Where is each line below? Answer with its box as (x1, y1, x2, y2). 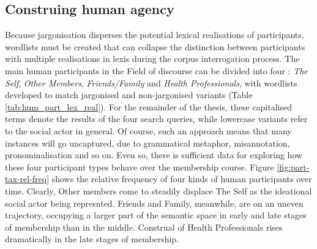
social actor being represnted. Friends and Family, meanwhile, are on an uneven (5, 196, 304, 209)
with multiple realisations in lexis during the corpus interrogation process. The (5, 52, 300, 65)
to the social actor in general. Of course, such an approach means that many (5, 124, 292, 137)
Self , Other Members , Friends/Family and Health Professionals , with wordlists (5, 76, 297, 89)
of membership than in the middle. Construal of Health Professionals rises (5, 220, 283, 233)
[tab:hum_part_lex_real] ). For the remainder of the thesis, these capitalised (5, 100, 292, 113)
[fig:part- (277, 160, 310, 173)
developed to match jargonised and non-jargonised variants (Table (5, 88, 253, 101)
